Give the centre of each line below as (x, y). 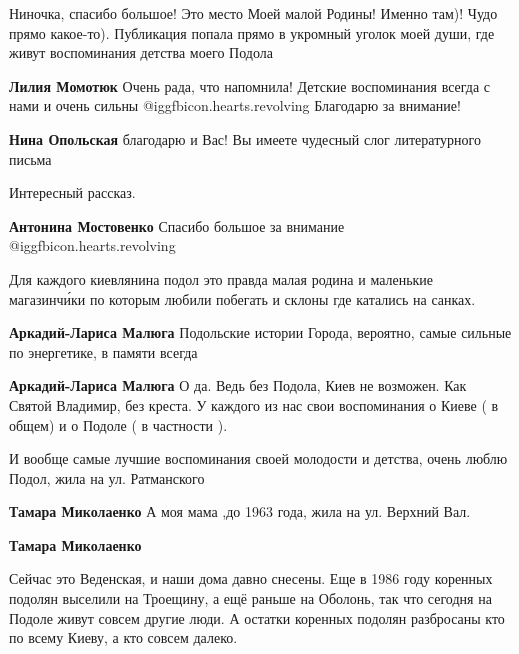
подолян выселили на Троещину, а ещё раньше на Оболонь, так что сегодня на (250, 598)
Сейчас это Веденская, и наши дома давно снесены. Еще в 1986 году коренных (251, 578)
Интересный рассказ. (72, 192)
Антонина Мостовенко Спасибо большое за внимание (177, 225)
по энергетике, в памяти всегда (103, 351)
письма (30, 158)
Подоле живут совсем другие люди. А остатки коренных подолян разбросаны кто (257, 617)
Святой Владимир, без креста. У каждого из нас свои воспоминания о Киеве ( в (254, 404)
